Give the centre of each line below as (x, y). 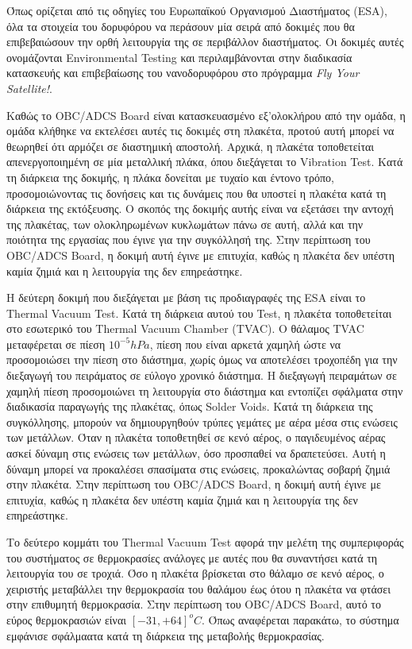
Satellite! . (29, 88)
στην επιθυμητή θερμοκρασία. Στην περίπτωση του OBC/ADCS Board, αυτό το (194, 604)
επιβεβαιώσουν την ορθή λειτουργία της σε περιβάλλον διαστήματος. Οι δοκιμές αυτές (205, 42)
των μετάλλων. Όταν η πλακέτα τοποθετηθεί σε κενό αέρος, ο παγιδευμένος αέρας (196, 437)
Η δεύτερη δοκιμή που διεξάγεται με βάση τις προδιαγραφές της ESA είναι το (186, 297)
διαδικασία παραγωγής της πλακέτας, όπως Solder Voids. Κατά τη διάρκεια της (190, 406)
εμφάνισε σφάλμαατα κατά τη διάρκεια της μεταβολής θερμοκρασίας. (166, 635)
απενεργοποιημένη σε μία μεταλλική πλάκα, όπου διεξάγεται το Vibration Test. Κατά (205, 162)
